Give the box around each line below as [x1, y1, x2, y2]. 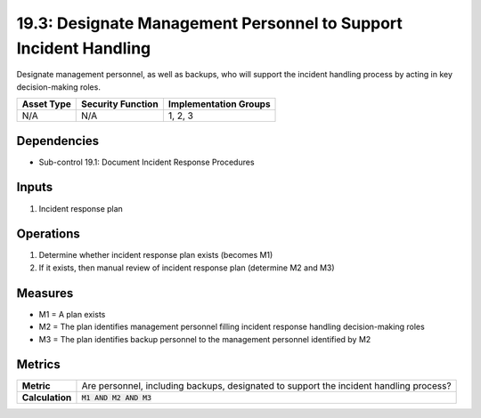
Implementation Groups [167, 98, 271, 110]
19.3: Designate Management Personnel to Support [16, 13, 403, 33]
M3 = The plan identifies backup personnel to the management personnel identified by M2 [38, 334, 371, 344]
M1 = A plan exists [38, 309, 106, 319]
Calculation [21, 391, 72, 404]
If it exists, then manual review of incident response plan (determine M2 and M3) [38, 262, 335, 273]
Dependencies [16, 133, 100, 149]
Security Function [81, 98, 159, 110]
